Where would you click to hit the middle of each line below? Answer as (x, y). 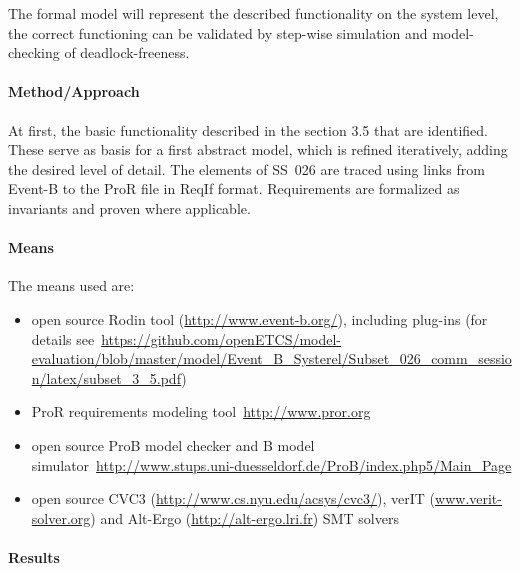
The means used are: (71, 285)
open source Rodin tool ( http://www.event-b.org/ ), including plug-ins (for (259, 318)
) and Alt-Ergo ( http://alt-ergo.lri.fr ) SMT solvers (244, 517)
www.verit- (468, 498)
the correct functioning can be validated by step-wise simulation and (218, 32)
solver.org (61, 517)
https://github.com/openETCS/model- (221, 338)
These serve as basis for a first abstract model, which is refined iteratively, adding (258, 149)
